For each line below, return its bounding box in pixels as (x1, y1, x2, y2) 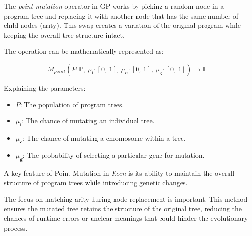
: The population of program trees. (20, 99, 124, 109)
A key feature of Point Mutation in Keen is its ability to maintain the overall (4, 167, 235, 178)
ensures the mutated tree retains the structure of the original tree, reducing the (4, 203, 242, 213)
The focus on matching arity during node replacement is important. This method (4, 193, 248, 204)
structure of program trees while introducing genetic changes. (4, 177, 188, 188)
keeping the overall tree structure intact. (4, 29, 125, 40)
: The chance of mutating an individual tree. (22, 116, 155, 126)
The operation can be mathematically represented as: (4, 46, 164, 56)
